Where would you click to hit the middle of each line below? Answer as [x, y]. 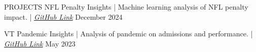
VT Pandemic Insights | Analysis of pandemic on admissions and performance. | [129, 34]
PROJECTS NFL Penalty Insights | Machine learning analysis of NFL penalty [126, 7]
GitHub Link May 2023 [40, 43]
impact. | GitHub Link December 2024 [63, 16]
